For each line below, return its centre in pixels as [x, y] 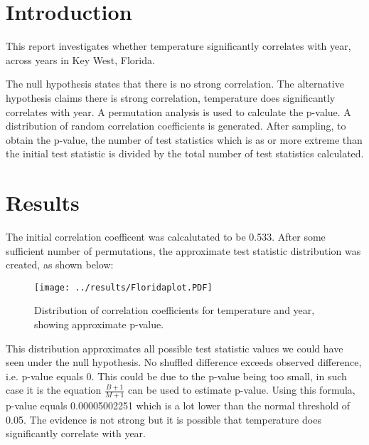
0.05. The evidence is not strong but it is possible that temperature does [164, 419]
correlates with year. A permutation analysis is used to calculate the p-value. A [178, 111]
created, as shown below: [60, 265]
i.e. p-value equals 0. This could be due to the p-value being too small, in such [176, 376]
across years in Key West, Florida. [80, 59]
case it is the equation [54, 390]
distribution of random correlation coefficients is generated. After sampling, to [176, 126]
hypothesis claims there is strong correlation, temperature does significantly [171, 97]
